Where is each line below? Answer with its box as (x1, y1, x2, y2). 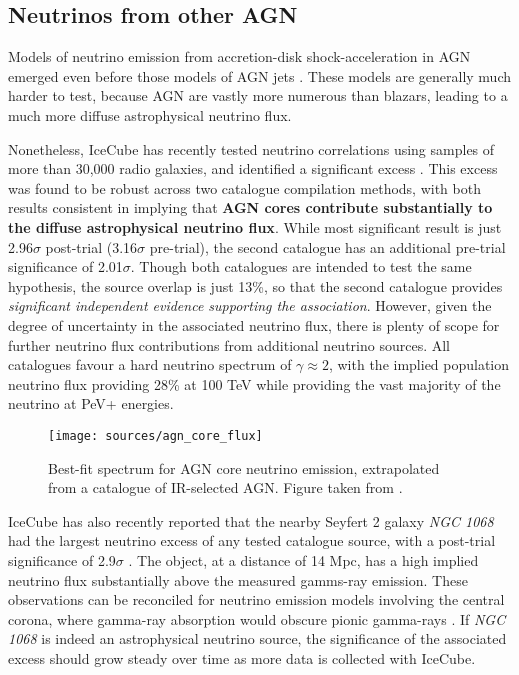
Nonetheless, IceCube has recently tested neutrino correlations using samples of (8, 138, 495, 159)
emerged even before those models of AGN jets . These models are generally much (8, 65, 511, 86)
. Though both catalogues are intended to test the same (130, 256, 472, 277)
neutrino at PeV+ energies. (8, 393, 174, 414)
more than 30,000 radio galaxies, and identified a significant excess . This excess (8, 158, 498, 179)
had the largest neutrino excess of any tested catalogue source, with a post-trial (8, 530, 496, 551)
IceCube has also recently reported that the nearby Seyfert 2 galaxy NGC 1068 (8, 510, 494, 531)
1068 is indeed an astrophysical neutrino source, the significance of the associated (8, 628, 507, 649)
